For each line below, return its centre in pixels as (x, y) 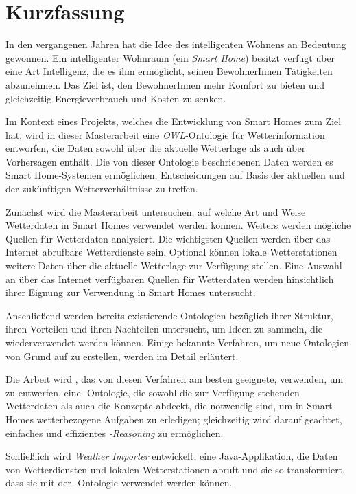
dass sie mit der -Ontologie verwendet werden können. (119, 483)
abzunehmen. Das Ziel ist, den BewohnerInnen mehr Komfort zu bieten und (165, 84)
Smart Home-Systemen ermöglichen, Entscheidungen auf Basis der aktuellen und (175, 175)
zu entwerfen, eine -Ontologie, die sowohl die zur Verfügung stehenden (153, 392)
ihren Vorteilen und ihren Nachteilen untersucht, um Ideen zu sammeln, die (164, 329)
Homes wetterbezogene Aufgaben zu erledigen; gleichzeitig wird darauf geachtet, (174, 419)
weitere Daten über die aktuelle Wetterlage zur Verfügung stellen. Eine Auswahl (174, 266)
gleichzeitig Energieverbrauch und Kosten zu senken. (116, 98)
